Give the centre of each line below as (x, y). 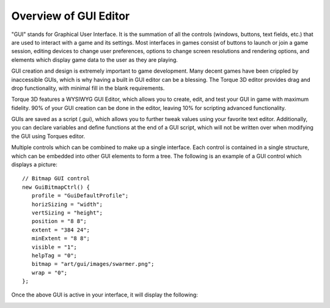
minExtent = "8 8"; (61, 239)
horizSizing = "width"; (67, 204)
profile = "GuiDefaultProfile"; (80, 196)
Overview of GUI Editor (71, 16)
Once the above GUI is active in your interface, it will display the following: (105, 295)
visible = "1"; (54, 247)
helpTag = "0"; (54, 255)
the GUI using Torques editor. (48, 136)
